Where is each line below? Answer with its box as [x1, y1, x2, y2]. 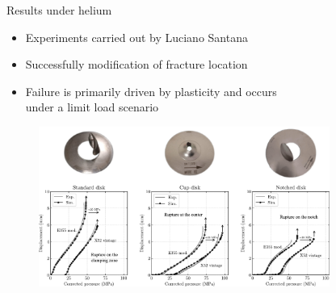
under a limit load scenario [25, 98, 159, 115]
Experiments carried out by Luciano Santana [25, 28, 248, 45]
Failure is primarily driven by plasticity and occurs [25, 82, 277, 99]
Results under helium [6, 2, 112, 18]
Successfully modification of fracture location [25, 56, 248, 73]
